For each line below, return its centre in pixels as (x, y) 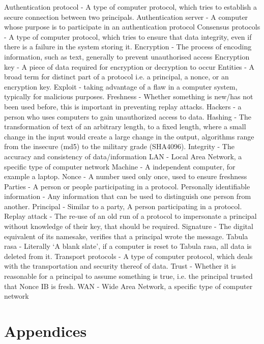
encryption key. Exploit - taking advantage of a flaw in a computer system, (121, 86)
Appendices (46, 331)
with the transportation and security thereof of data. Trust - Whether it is (120, 266)
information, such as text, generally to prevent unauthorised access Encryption (127, 56)
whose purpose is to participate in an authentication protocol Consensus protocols (132, 27)
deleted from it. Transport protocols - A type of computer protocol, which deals (128, 256)
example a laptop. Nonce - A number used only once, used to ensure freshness (126, 176)
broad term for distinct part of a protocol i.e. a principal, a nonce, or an (116, 77)
